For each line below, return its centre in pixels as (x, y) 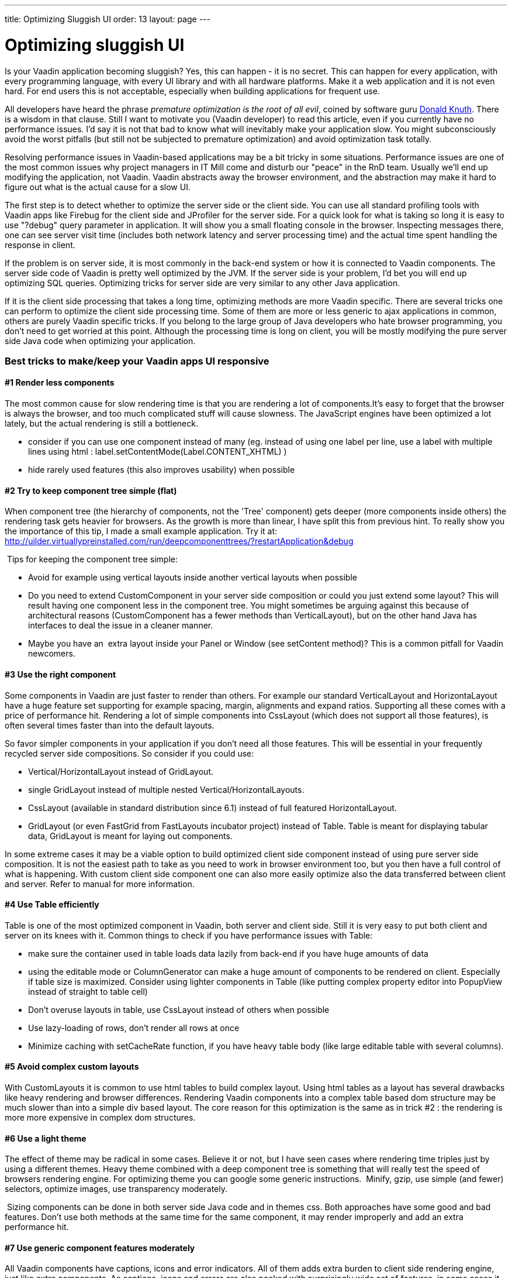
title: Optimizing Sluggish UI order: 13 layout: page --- (108, 19)
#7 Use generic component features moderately (100, 1248)
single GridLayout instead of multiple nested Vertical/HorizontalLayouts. (166, 789)
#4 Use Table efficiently (52, 905)
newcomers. (52, 654)
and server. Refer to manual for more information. (100, 884)
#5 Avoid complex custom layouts (72, 1067)
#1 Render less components (60, 383)
